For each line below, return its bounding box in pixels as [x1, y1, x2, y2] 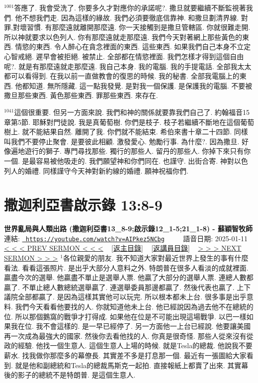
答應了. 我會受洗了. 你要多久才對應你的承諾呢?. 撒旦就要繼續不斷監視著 [14, 2, 246, 12]
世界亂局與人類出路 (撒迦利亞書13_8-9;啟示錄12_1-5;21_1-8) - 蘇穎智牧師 [4, 223, 253, 234]
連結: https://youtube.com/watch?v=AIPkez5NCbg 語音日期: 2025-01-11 [4, 233, 248, 243]
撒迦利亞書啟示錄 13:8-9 [4, 194, 163, 215]
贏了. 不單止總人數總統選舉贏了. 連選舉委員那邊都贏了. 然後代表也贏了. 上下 [4, 282, 251, 292]
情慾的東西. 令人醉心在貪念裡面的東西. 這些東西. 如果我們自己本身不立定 [15, 41, 251, 52]
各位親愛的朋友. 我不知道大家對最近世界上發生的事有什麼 [63, 253, 249, 263]
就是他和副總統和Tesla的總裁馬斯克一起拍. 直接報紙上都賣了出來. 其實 [15, 360, 242, 370]
